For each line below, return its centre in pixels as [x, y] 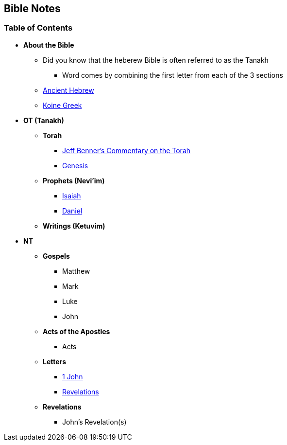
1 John [73, 376]
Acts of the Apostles [76, 331]
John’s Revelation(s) [94, 422]
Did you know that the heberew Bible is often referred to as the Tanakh [156, 60]
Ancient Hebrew [68, 90]
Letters [55, 361]
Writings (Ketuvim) [74, 226]
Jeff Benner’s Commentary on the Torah [127, 150]
